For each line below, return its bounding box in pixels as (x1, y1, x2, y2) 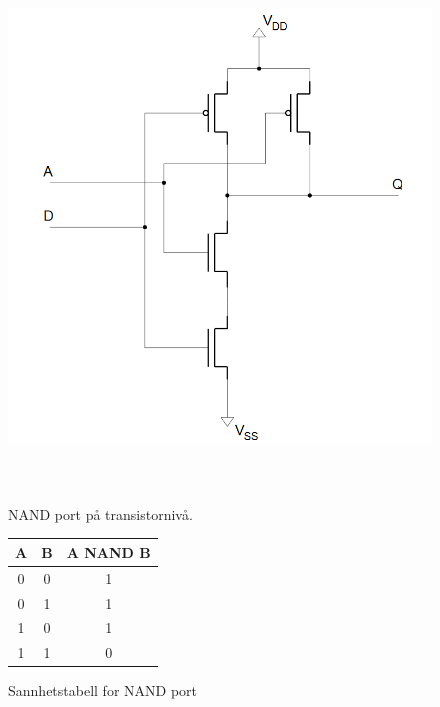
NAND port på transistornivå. (8, 503, 193, 524)
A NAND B (66, 541, 151, 562)
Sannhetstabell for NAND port (8, 680, 197, 701)
